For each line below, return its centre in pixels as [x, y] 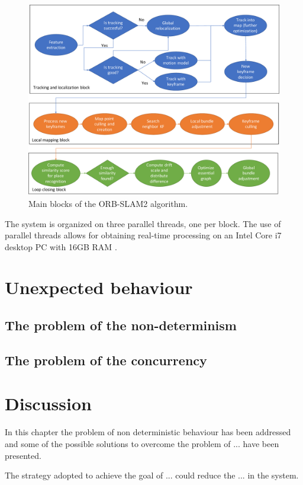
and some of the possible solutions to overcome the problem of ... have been [142, 443]
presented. [23, 455]
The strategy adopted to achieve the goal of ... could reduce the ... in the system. [152, 475]
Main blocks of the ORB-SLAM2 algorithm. [108, 203]
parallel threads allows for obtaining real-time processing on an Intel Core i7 [143, 235]
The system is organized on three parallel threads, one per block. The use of [143, 223]
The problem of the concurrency [106, 360]
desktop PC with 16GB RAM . [61, 246]
